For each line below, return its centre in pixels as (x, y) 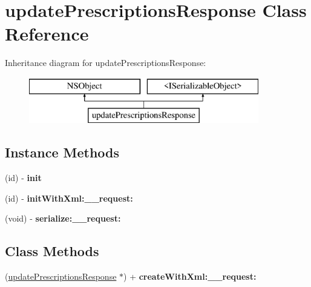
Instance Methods (62, 152)
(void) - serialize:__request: (63, 218)
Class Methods (52, 251)
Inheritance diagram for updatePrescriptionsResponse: (106, 63)
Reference (47, 34)
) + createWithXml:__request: (190, 276)
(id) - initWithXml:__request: (69, 198)
